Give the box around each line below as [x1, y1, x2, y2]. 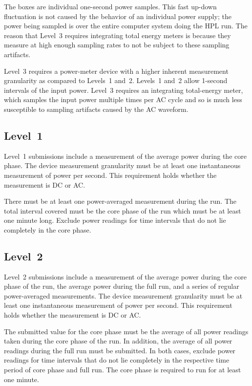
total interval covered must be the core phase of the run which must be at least [4, 205, 241, 215]
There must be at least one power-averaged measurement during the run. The [4, 196, 237, 206]
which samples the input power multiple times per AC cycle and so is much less [4, 94, 242, 105]
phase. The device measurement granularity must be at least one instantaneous [4, 160, 241, 171]
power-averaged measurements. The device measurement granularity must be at [4, 290, 243, 300]
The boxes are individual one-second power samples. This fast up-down [4, 1, 217, 11]
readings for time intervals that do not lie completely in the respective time [4, 355, 230, 365]
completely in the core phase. [4, 224, 91, 235]
